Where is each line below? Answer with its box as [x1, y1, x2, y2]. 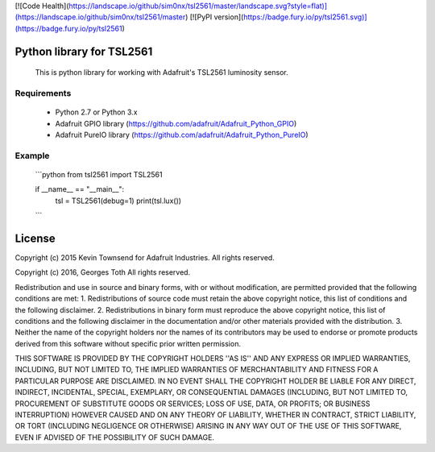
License [14, 231, 56, 245]
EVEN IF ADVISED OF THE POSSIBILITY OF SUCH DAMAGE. [14, 432, 215, 442]
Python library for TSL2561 [14, 44, 153, 58]
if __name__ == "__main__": [35, 185, 125, 194]
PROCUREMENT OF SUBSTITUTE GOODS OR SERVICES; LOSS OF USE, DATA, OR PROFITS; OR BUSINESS [14, 399, 371, 408]
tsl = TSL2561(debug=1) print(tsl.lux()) [55, 196, 181, 205]
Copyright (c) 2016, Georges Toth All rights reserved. [14, 267, 191, 277]
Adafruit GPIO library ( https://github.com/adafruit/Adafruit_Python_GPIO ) [55, 118, 297, 128]
